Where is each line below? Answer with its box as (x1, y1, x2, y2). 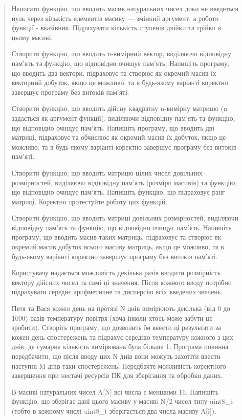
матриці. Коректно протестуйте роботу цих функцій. (11, 196, 168, 206)
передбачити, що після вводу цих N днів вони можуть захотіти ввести (11, 351, 220, 361)
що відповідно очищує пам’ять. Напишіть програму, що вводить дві (11, 122, 215, 133)
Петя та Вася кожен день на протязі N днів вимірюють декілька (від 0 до (11, 303, 230, 313)
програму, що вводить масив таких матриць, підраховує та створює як (11, 232, 221, 242)
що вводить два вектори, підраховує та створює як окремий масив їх (11, 67, 216, 78)
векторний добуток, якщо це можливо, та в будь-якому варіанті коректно (11, 77, 228, 88)
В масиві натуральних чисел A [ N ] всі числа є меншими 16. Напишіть (11, 386, 219, 397)
